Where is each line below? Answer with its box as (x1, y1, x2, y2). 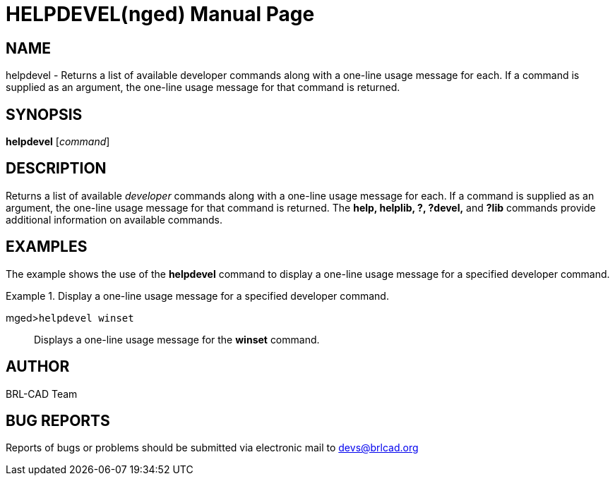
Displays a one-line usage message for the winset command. (34, 333, 320, 346)
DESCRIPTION (6, 159, 107, 178)
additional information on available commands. (6, 213, 222, 226)
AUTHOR (6, 358, 70, 376)
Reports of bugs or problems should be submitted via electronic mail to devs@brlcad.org (6, 442, 419, 454)
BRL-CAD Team (6, 387, 78, 400)
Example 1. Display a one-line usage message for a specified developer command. (6, 289, 389, 302)
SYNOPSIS (6, 105, 83, 123)
